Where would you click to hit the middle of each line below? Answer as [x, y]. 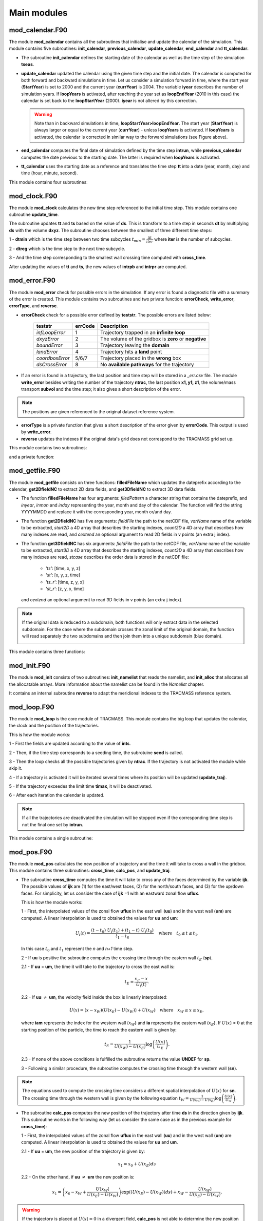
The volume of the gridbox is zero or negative [153, 339]
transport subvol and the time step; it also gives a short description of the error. [101, 389]
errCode [85, 326]
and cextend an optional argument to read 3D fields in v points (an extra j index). [102, 600]
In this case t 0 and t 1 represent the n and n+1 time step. [77, 949]
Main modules [38, 13]
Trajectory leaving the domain [135, 345]
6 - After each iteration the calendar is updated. [57, 795]
